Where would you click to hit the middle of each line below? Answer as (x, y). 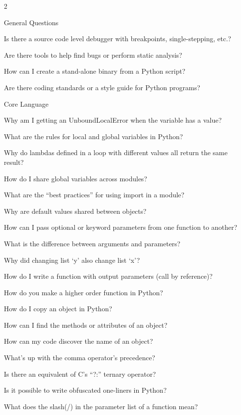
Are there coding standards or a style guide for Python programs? (102, 87)
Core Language (26, 104)
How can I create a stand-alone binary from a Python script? (95, 71)
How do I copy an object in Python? (58, 309)
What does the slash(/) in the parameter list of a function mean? (101, 406)
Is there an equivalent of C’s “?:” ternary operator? (80, 374)
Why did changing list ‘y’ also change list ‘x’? (72, 260)
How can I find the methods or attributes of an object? (86, 325)
